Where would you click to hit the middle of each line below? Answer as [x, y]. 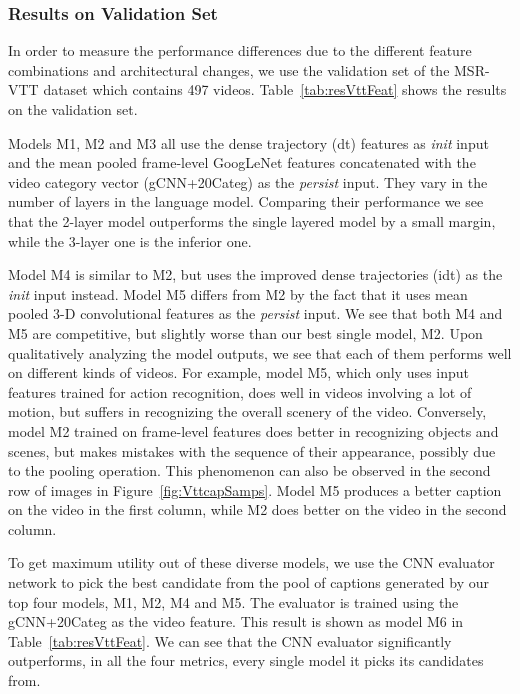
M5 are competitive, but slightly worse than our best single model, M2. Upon [245, 332]
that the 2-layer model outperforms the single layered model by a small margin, [252, 220]
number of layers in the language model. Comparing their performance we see [246, 201]
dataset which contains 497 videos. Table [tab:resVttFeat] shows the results [275, 89]
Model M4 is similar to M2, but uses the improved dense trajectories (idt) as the [255, 274]
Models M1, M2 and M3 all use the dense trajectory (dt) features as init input [248, 142]
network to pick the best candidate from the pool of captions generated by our [248, 582]
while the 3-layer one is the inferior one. [130, 240]
